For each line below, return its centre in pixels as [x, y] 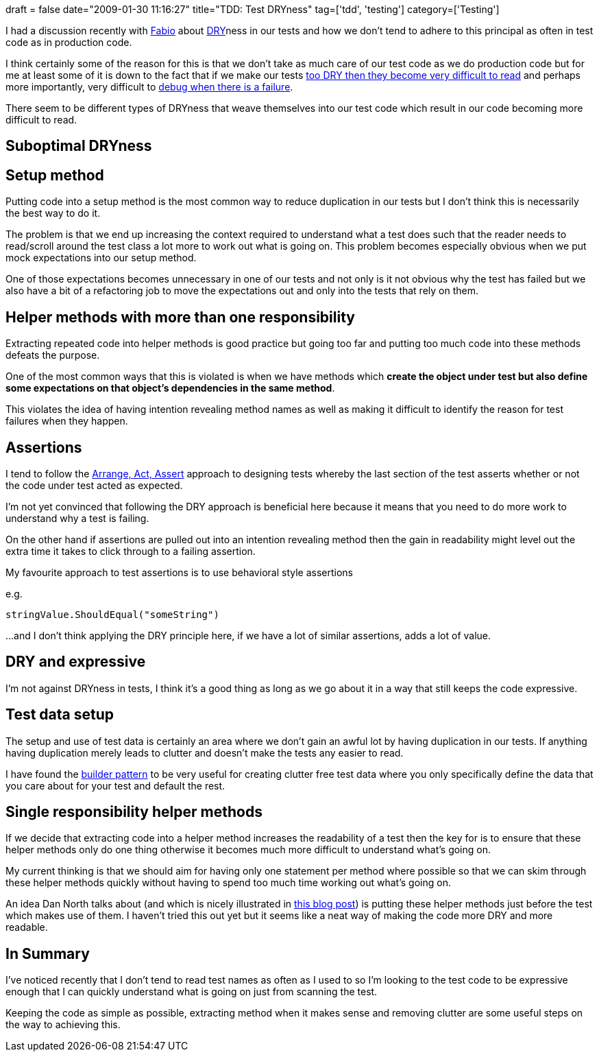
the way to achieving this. [63, 1025]
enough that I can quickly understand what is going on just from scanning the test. [192, 992]
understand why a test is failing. [77, 518]
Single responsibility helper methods [134, 812]
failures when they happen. [67, 421]
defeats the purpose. [53, 355]
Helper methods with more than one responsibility [180, 317]
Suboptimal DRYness [79, 146]
